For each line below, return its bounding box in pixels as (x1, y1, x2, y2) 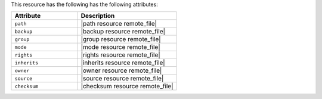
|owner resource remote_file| (80, 66, 162, 75)
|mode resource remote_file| (80, 43, 160, 51)
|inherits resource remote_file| (80, 58, 165, 67)
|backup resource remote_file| (80, 27, 166, 36)
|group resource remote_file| (80, 35, 161, 44)
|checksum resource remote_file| (80, 82, 174, 91)
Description (80, 12, 115, 20)
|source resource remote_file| (80, 75, 164, 83)
